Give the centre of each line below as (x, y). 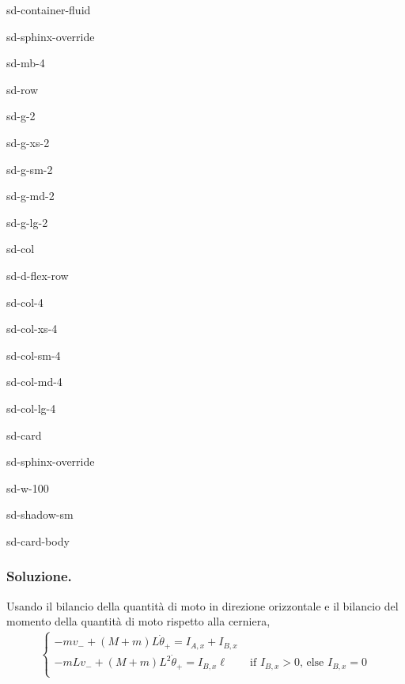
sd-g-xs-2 (28, 142)
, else (312, 663)
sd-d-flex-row (38, 275)
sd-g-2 (21, 116)
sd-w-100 (28, 487)
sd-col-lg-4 (31, 408)
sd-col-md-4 (34, 382)
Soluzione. (39, 576)
